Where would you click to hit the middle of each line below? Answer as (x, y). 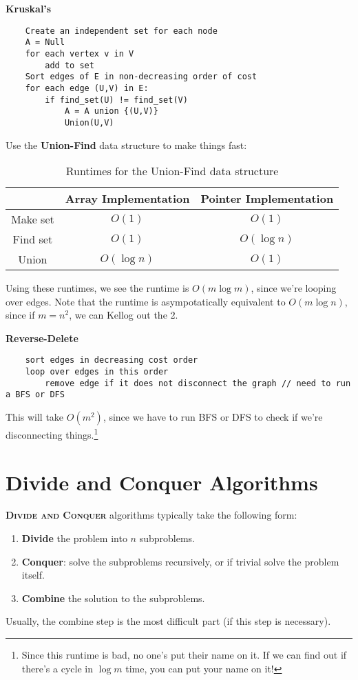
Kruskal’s (29, 8)
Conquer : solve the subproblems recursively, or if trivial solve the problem (180, 561)
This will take (35, 417)
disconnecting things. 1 (52, 433)
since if (20, 315)
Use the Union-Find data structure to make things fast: (126, 144)
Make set (33, 219)
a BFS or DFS (35, 395)
